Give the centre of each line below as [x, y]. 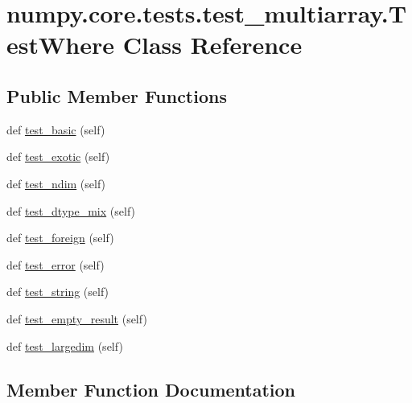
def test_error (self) [56, 264]
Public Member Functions [117, 95]
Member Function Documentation [151, 389]
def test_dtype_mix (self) [71, 210]
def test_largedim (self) [65, 345]
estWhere [60, 45]
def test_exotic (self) [58, 156]
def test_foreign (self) [60, 238]
